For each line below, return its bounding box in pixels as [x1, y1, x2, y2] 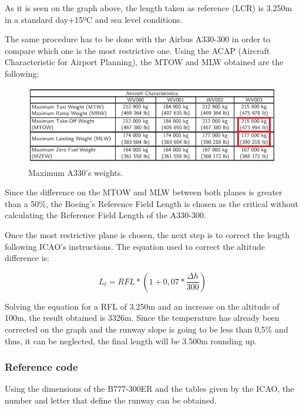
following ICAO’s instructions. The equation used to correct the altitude [5, 240, 265, 252]
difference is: [5, 252, 49, 264]
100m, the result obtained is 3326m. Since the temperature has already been [5, 311, 280, 324]
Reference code [5, 360, 78, 374]
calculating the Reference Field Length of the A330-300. [5, 209, 206, 221]
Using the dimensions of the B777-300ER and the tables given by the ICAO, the [5, 382, 294, 395]
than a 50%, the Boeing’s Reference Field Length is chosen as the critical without [5, 197, 299, 209]
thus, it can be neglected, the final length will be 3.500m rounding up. [5, 334, 257, 347]
